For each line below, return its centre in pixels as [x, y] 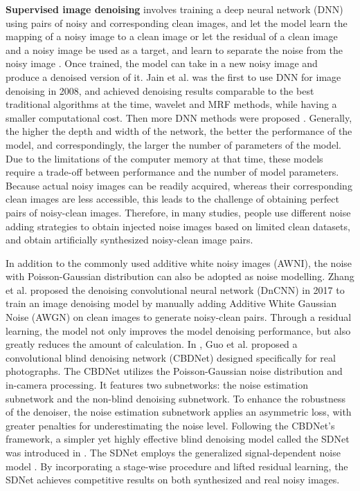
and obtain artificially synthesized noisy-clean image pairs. [129, 240]
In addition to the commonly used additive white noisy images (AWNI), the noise [179, 262]
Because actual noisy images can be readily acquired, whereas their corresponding [179, 185]
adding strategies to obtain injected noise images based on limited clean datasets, [178, 226]
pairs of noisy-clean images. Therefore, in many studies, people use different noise [178, 212]
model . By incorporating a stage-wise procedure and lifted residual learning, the [177, 466]
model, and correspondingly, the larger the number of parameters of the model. [174, 144]
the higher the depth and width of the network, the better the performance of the [179, 131]
